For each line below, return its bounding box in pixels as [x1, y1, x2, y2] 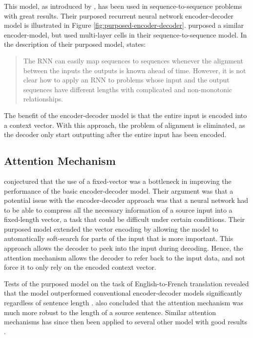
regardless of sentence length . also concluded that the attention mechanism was [4, 298, 244, 308]
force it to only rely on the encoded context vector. [4, 262, 156, 272]
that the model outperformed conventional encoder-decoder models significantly [4, 288, 242, 298]
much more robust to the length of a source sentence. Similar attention [4, 307, 216, 317]
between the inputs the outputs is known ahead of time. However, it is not [23, 65, 246, 75]
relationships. [23, 94, 63, 104]
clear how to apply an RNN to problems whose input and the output [23, 75, 230, 85]
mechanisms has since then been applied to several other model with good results [4, 317, 248, 327]
